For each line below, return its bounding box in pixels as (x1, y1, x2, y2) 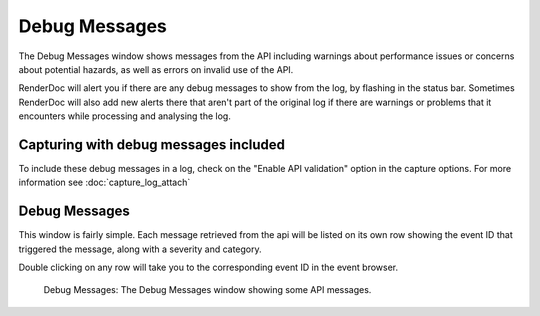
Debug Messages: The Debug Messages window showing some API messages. (43, 284, 372, 296)
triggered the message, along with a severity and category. (18, 243, 262, 255)
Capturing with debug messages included (18, 136, 285, 153)
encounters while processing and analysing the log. (18, 110, 232, 122)
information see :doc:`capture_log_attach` (18, 176, 191, 189)
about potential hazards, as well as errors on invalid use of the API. (18, 63, 294, 75)
